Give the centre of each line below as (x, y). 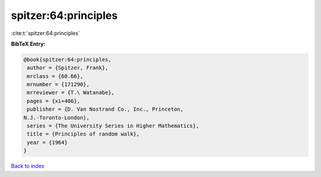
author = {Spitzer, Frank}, (68, 68)
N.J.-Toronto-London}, (56, 118)
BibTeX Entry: (28, 44)
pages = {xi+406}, (53, 101)
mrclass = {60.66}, (55, 76)
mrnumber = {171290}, (58, 85)
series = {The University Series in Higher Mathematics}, (113, 126)
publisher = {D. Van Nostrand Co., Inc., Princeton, (105, 109)
